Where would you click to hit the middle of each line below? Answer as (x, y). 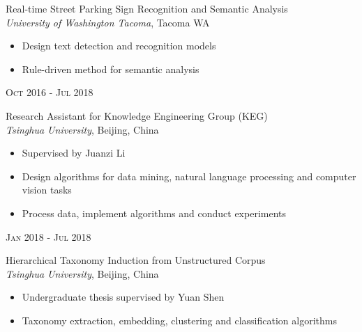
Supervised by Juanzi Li (74, 153)
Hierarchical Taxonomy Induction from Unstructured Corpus (136, 260)
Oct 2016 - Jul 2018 (50, 92)
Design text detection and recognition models (119, 46)
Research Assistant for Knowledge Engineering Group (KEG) (137, 115)
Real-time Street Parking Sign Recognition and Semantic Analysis (147, 8)
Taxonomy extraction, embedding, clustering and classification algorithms (179, 320)
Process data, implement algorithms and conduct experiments (154, 213)
